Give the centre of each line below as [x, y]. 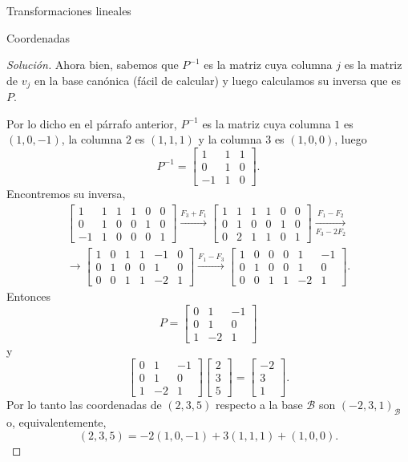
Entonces [29, 296]
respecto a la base [259, 405]
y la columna [230, 139]
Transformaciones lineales [69, 10]
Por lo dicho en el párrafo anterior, [92, 123]
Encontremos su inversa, [66, 194]
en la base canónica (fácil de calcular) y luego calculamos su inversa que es [217, 80]
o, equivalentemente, [57, 422]
